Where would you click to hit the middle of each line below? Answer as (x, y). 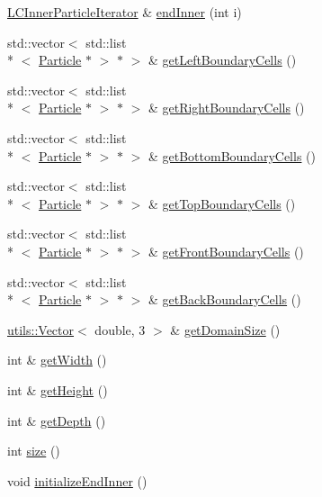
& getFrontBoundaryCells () (226, 251)
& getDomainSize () (225, 329)
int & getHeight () (58, 389)
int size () (34, 451)
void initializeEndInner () (77, 480)
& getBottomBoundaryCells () (232, 155)
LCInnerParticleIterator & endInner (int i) (125, 12)
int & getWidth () (57, 360)
